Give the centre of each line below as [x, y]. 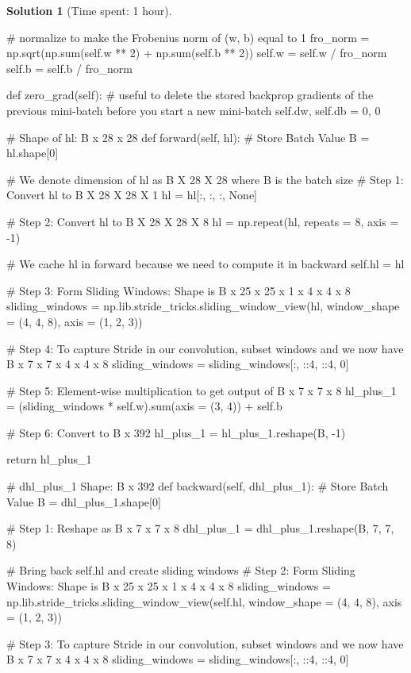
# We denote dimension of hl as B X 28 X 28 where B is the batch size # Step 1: [205, 179]
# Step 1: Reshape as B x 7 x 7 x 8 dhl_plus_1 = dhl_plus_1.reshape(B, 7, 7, [200, 528]
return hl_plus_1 [49, 459]
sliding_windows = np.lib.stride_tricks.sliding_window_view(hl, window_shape [203, 306]
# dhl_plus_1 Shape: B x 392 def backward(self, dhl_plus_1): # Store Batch [198, 486]
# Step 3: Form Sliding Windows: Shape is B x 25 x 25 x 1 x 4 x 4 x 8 [179, 290]
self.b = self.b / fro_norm [69, 68]
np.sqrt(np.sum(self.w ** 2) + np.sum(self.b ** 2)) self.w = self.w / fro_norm [197, 53]
